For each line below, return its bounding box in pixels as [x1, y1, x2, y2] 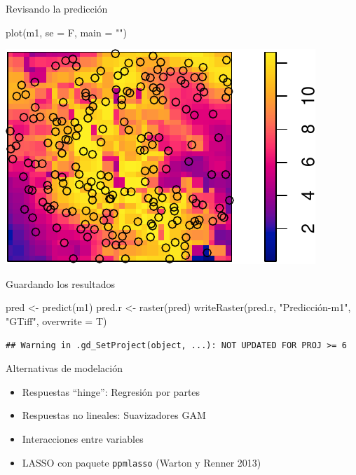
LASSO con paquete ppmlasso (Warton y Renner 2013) [22, 455, 261, 469]
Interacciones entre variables [22, 431, 144, 446]
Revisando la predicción [6, 1, 108, 15]
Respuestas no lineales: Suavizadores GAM [22, 408, 206, 422]
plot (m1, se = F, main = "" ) [6, 25, 127, 39]
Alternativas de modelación [6, 361, 123, 376]
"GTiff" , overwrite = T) [6, 313, 107, 328]
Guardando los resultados [6, 276, 115, 291]
